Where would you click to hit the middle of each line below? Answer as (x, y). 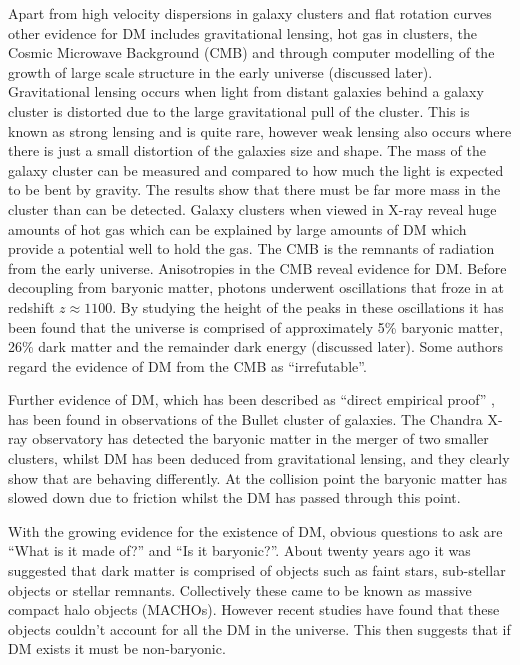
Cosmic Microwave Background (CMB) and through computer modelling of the (251, 52)
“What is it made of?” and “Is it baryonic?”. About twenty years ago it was (239, 550)
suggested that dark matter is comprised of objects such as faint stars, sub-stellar (257, 570)
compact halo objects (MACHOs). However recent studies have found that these (254, 609)
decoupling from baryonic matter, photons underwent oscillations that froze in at (256, 287)
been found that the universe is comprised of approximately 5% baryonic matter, (256, 326)
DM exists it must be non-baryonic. (117, 648)
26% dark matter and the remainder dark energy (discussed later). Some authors (255, 346)
